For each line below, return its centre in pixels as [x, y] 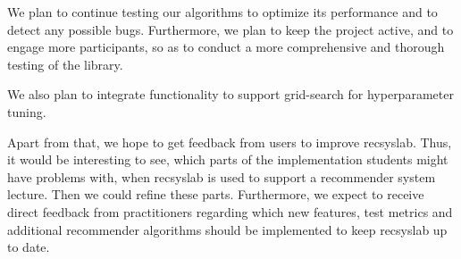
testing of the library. [65, 64]
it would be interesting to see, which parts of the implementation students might [228, 159]
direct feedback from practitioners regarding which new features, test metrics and [230, 211]
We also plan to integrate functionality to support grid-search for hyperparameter [230, 94]
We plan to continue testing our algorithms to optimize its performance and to [222, 12]
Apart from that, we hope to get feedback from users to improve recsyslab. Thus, [230, 142]
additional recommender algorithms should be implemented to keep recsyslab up [227, 229]
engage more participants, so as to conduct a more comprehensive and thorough [226, 47]
